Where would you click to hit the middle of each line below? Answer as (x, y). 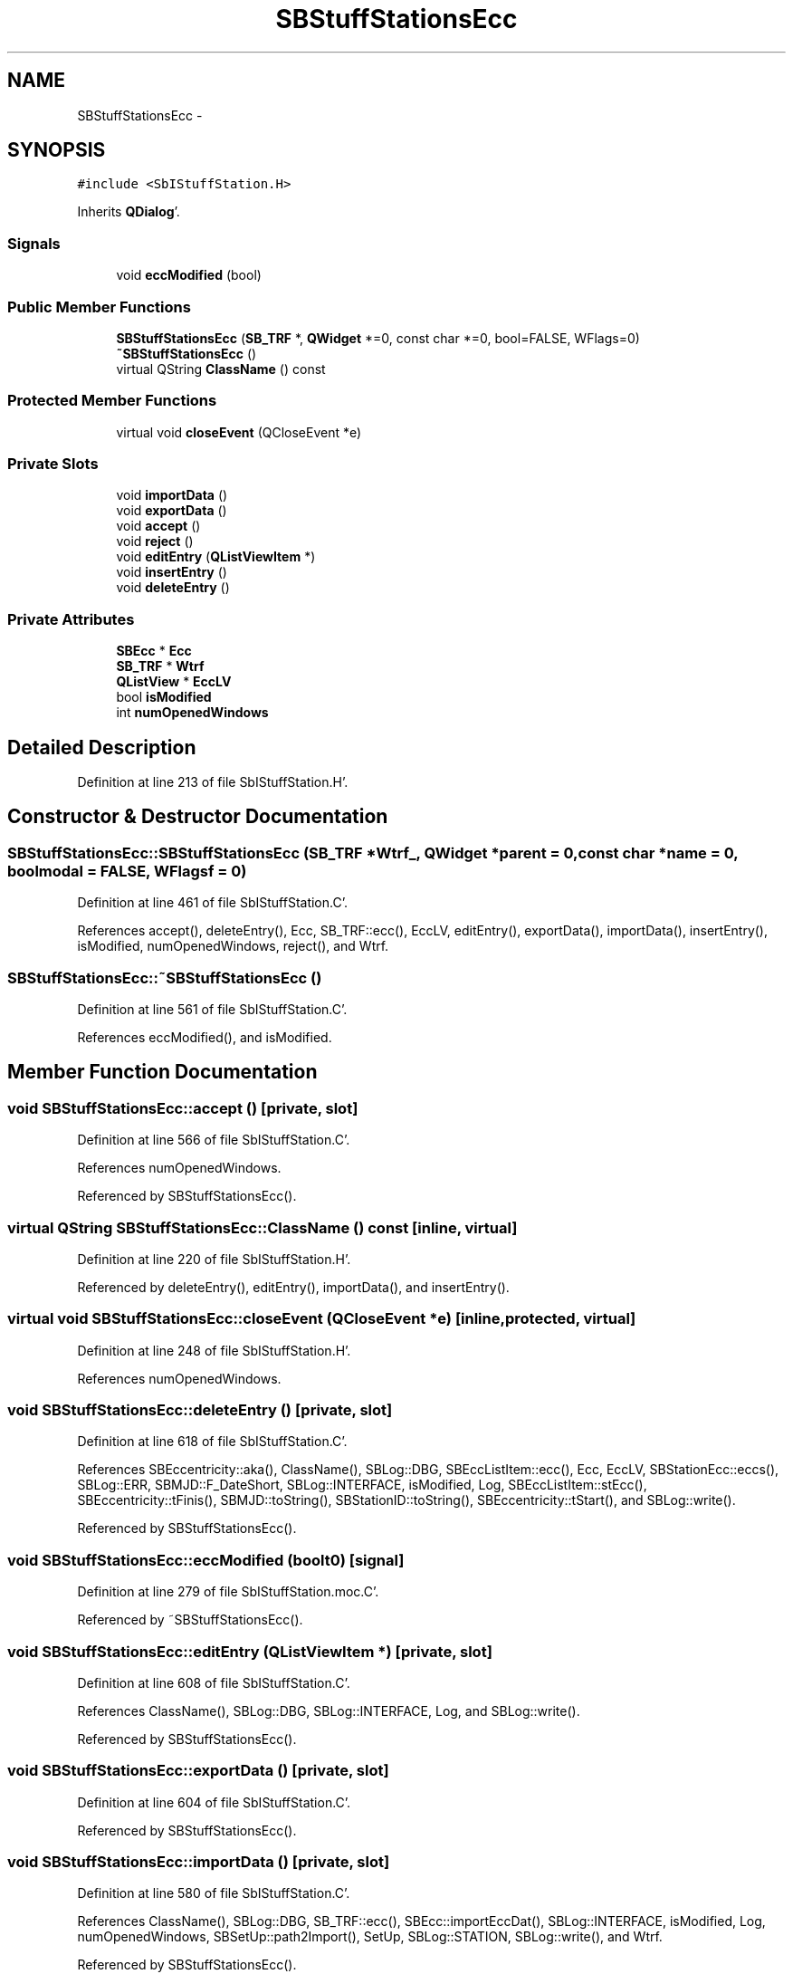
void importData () (172, 495)
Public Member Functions (99, 307)
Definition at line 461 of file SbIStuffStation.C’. (212, 903)
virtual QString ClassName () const (221, 369)
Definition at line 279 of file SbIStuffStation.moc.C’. (228, 1592)
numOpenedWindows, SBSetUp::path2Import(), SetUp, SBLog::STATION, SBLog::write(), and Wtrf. (370, 1937)
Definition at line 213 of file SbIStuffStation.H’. (213, 782)
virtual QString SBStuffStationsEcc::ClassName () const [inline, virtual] (263, 1227)
